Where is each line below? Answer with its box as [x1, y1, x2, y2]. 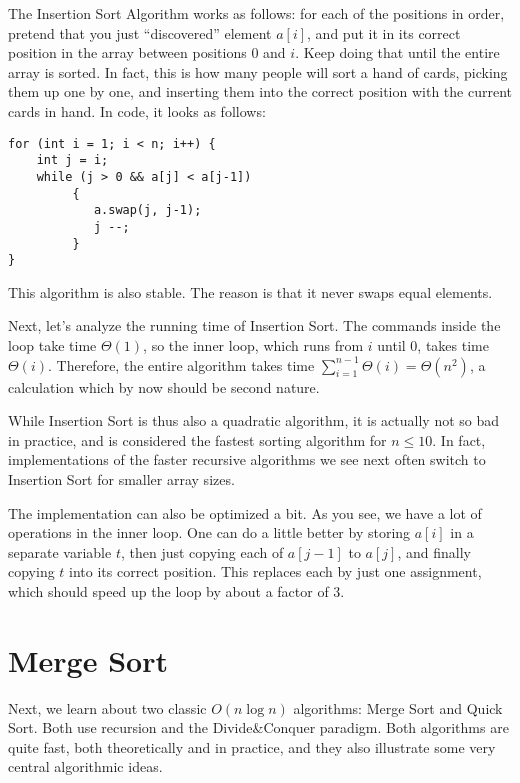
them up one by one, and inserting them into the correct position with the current [8, 81, 512, 102]
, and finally [397, 541, 471, 562]
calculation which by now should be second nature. [8, 376, 320, 397]
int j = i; [36, 153, 109, 168]
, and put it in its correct [307, 22, 461, 43]
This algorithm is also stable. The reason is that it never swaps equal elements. [8, 281, 493, 302]
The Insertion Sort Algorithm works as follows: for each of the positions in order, [8, 3, 505, 23]
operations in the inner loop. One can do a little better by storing [8, 522, 411, 543]
